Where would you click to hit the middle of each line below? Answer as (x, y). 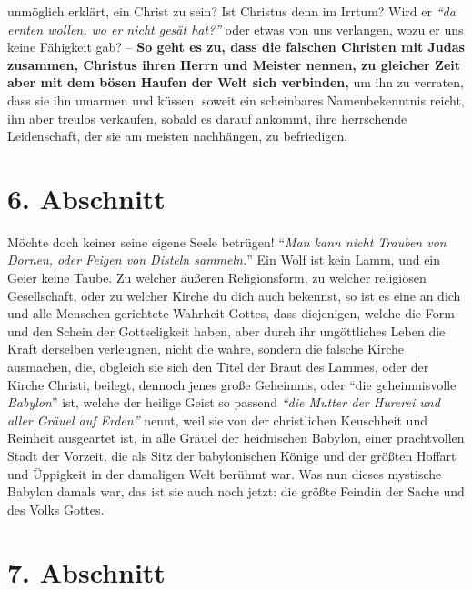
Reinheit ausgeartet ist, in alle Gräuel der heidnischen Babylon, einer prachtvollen (236, 438)
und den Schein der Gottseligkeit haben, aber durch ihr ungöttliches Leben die (226, 330)
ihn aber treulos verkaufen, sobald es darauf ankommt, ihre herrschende (207, 118)
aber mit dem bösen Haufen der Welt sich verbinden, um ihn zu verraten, (236, 82)
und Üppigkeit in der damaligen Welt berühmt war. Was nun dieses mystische (225, 473)
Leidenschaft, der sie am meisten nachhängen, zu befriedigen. (178, 136)
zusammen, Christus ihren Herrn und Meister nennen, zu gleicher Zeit (234, 64)
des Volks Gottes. (56, 509)
